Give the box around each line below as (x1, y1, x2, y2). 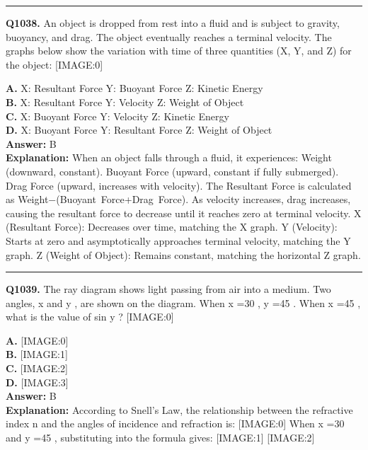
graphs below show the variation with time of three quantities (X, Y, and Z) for (6, 43, 352, 58)
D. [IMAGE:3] (6, 374, 69, 389)
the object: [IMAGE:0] (6, 57, 103, 71)
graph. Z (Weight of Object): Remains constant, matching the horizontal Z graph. (6, 247, 361, 262)
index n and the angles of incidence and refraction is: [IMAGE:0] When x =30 (6, 416, 345, 431)
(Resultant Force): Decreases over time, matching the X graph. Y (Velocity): (6, 219, 338, 234)
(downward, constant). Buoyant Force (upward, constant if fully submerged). (6, 163, 339, 178)
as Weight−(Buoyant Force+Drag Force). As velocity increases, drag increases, (6, 192, 351, 207)
